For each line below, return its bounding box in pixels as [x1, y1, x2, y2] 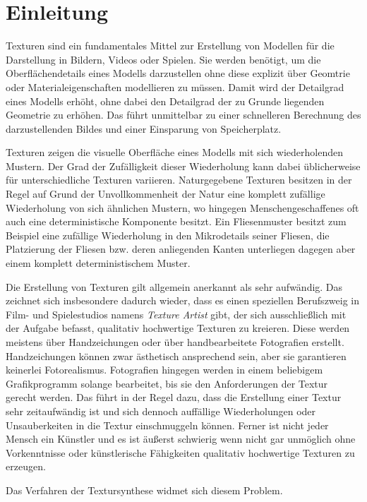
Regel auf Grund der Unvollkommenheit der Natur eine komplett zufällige [6, 186, 325, 201]
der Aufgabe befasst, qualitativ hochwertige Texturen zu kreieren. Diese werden [6, 321, 350, 335]
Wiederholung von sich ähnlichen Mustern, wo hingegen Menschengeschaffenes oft [6, 200, 359, 215]
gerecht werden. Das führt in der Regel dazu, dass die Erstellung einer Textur [6, 390, 342, 405]
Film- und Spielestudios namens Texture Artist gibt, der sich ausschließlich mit [6, 306, 347, 321]
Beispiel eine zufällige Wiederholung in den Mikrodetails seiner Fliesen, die [6, 227, 330, 242]
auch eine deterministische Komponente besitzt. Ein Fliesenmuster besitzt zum [6, 214, 347, 229]
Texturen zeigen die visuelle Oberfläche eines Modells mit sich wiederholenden [6, 145, 343, 160]
